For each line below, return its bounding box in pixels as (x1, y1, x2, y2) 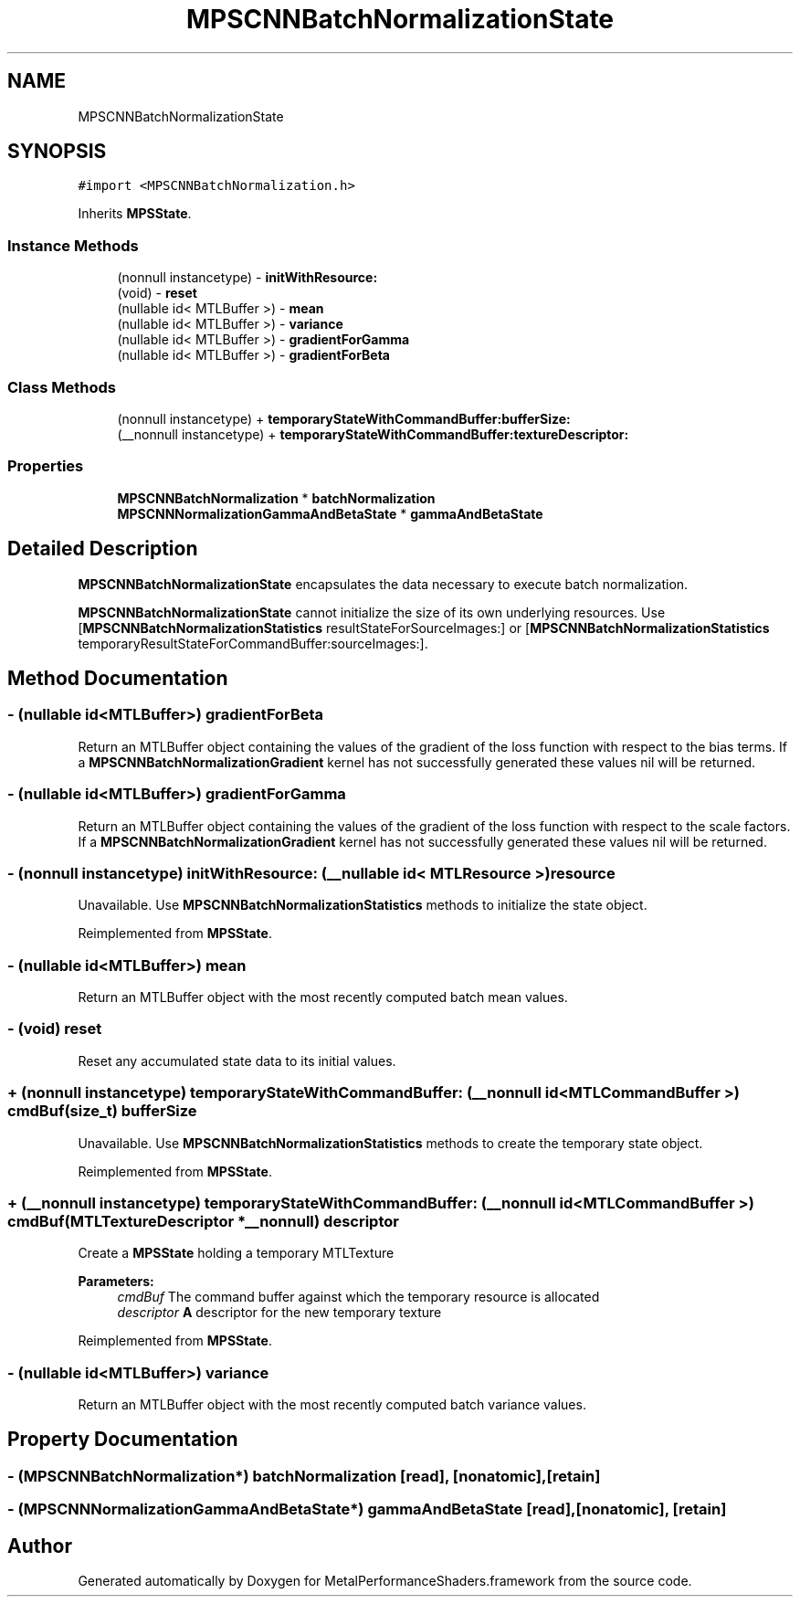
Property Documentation (7, 1428, 238, 1451)
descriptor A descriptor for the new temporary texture (117, 1304, 442, 1321)
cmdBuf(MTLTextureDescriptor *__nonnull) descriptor (7, 1211, 399, 1230)
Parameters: (78, 1273, 154, 1290)
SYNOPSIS (7, 140, 107, 164)
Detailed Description (7, 537, 198, 561)
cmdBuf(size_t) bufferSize (7, 1102, 197, 1121)
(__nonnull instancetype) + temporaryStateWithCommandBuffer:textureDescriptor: (117, 426, 629, 442)
